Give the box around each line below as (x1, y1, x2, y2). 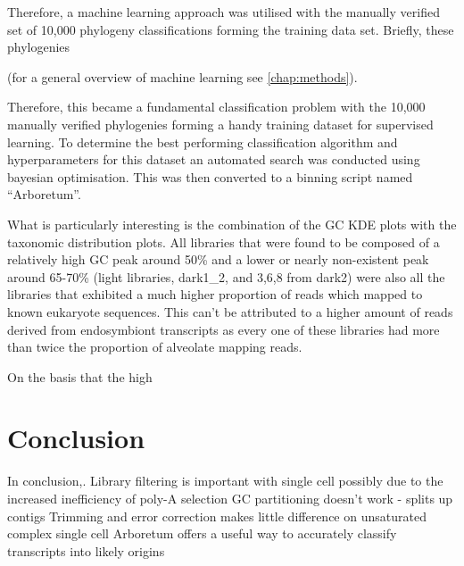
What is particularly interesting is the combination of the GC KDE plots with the (7, 214, 457, 233)
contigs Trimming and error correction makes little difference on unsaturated (7, 506, 427, 525)
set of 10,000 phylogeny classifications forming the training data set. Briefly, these (7, 20, 454, 38)
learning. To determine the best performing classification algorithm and (7, 132, 398, 151)
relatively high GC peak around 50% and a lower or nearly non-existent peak (7, 250, 429, 269)
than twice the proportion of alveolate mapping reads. (7, 337, 302, 356)
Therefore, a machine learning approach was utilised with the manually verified (7, 3, 440, 21)
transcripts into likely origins (7, 541, 165, 560)
